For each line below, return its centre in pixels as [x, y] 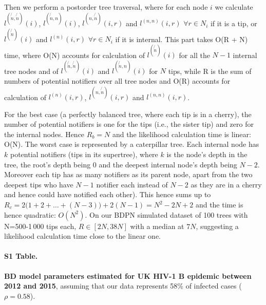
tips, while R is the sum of [210, 71]
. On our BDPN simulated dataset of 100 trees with [166, 214]
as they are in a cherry [226, 184]
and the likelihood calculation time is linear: [182, 134]
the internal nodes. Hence [44, 134]
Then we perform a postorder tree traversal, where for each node [106, 7]
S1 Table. [21, 256]
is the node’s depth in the [207, 154]
